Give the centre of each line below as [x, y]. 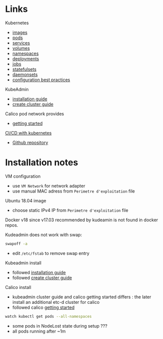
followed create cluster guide [42, 278]
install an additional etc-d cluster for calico [56, 302]
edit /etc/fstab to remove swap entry [51, 253]
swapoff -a [16, 243]
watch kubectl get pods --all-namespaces [49, 316]
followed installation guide [39, 272]
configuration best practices [41, 80]
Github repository [30, 143]
